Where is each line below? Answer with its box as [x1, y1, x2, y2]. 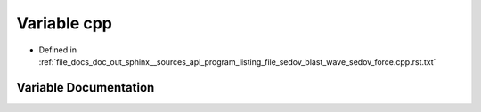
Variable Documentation [16, 80, 155, 95]
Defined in [38, 44, 77, 55]
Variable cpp [16, 13, 113, 33]
